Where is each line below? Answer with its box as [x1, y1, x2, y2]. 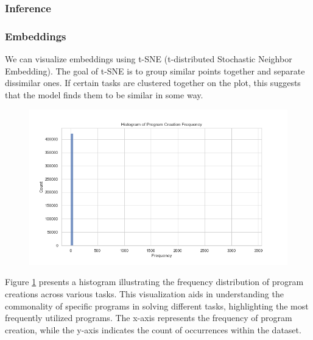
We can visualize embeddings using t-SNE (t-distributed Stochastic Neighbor [5, 52, 292, 65]
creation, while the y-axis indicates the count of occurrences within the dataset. [5, 323, 301, 336]
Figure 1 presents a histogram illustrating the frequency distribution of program [5, 275, 304, 288]
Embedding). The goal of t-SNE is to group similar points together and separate [5, 64, 305, 77]
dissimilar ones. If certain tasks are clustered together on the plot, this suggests [5, 76, 301, 89]
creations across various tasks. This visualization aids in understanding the [5, 288, 284, 300]
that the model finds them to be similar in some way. [5, 88, 203, 101]
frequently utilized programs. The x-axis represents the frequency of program [5, 311, 292, 324]
